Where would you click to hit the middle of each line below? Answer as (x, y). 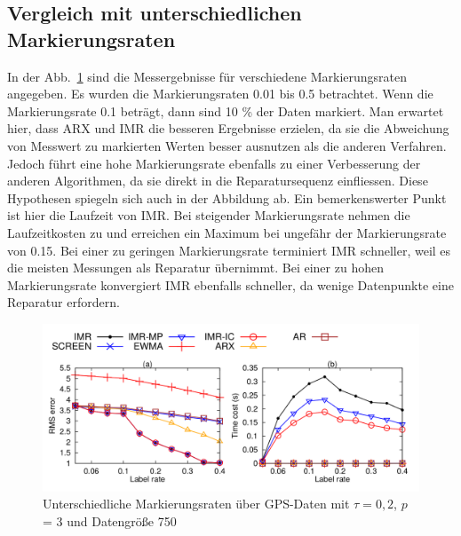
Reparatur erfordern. (64, 302)
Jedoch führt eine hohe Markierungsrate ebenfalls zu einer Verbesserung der (214, 163)
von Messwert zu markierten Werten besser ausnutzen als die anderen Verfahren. (227, 145)
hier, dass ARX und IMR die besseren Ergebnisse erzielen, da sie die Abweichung (228, 128)
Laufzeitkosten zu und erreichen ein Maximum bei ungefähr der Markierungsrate (227, 232)
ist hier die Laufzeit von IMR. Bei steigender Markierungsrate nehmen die (209, 215)
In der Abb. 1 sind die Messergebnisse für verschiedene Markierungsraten (207, 76)
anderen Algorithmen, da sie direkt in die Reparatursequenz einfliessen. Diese (218, 181)
